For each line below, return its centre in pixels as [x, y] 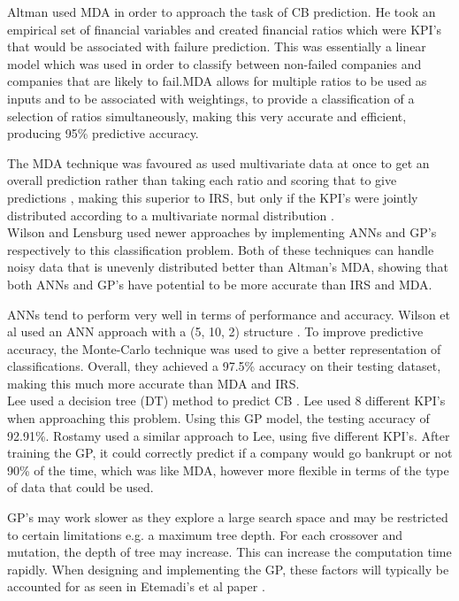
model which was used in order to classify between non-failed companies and [214, 63]
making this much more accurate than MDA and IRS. [153, 383]
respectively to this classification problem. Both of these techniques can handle [221, 249]
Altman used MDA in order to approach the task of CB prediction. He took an [222, 12]
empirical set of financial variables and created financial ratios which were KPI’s [225, 29]
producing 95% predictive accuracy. [103, 133]
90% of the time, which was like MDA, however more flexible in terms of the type [228, 470]
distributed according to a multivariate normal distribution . [171, 215]
